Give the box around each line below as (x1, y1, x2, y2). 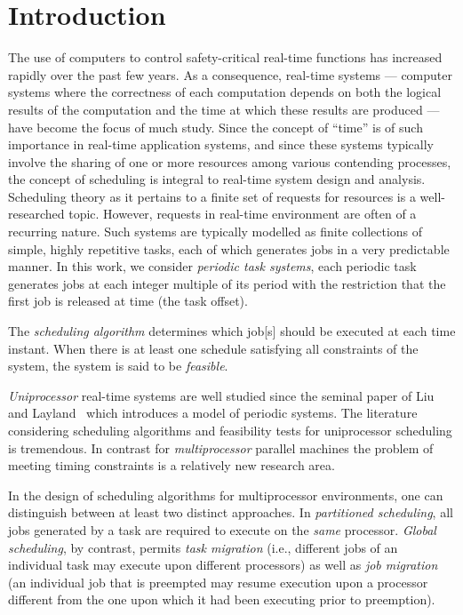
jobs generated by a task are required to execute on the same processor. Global (8, 520, 436, 539)
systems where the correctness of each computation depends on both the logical (8, 83, 442, 101)
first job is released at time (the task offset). (8, 292, 248, 310)
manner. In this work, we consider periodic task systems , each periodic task (8, 257, 417, 276)
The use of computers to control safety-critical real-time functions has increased (8, 48, 443, 67)
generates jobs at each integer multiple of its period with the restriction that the (8, 274, 446, 292)
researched (8, 204, 65, 223)
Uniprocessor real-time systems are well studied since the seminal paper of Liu (8, 386, 435, 404)
